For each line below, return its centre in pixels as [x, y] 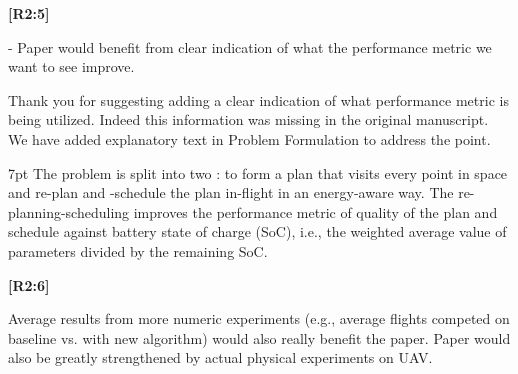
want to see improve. [71, 66]
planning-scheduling [69, 211]
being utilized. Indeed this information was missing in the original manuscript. [248, 119]
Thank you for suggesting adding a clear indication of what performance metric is [258, 99]
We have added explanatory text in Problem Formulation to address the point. [249, 138]
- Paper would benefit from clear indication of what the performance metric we [250, 46]
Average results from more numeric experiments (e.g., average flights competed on [259, 318]
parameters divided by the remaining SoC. [138, 250]
